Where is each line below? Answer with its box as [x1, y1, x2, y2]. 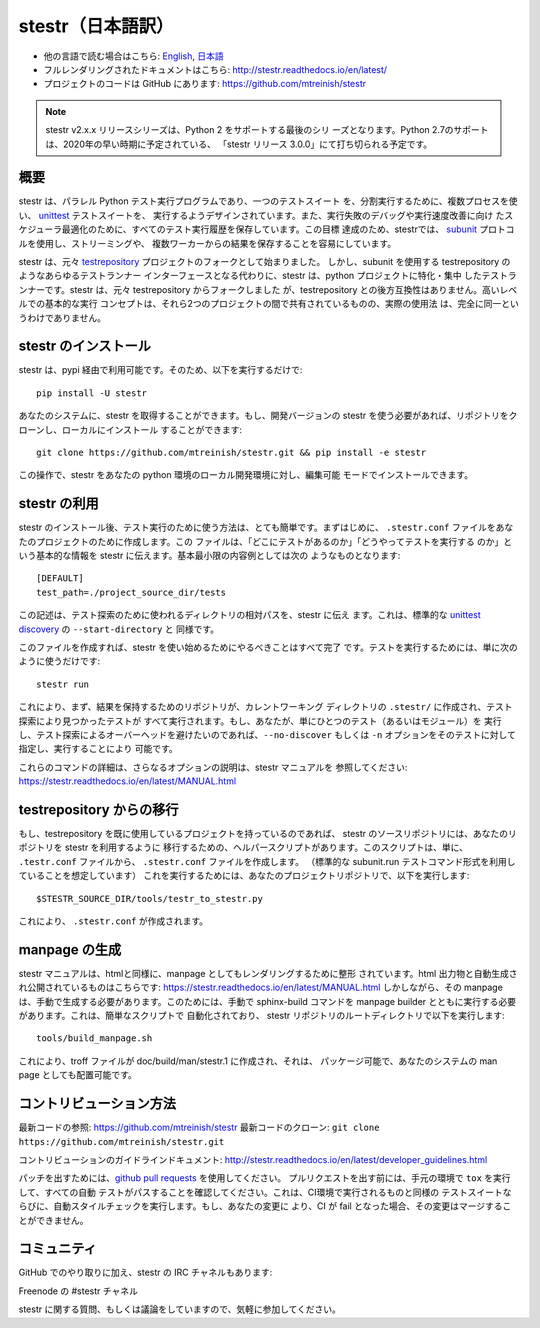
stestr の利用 [18, 495, 99, 512]
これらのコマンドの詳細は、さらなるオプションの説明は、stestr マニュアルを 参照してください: [18, 761, 408, 773]
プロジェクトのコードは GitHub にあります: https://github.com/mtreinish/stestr [43, 78, 367, 90]
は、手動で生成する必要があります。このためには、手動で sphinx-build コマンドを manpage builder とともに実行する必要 [18, 995, 517, 1007]
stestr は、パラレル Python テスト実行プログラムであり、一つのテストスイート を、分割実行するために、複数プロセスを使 [18, 195, 518, 207]
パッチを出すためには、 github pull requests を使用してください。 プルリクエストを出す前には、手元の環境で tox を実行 [18, 1172, 511, 1184]
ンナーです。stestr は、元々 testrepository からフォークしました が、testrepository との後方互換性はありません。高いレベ [18, 283, 518, 295]
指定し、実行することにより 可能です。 [18, 743, 179, 755]
